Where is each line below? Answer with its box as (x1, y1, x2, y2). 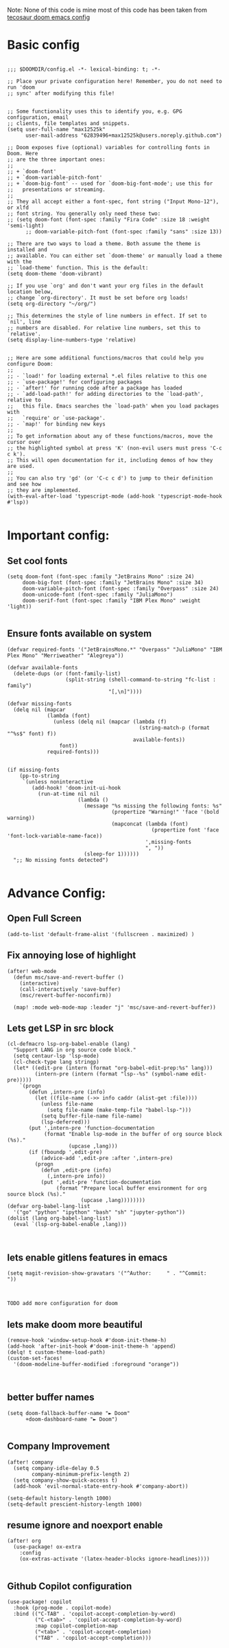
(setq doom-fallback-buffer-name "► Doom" (7, 1410, 130, 1416)
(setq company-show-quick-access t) (13, 1477, 118, 1484)
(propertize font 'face (151, 826, 219, 834)
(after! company (7, 1458, 53, 1466)
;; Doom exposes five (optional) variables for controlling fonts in (7, 144, 210, 151)
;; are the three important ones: (7, 156, 106, 163)
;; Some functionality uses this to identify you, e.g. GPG (7, 108, 183, 115)
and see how (7, 480, 41, 487)
